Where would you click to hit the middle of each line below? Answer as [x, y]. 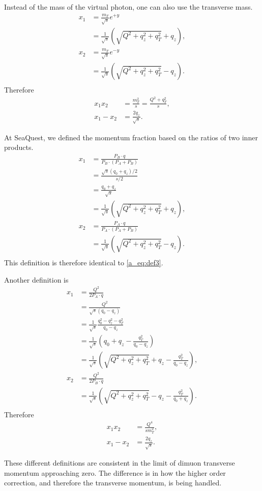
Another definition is [36, 279]
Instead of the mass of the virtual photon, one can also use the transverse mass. [128, 7]
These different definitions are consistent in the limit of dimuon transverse [120, 463]
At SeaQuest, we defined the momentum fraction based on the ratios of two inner [131, 137]
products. [19, 147]
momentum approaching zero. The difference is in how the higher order [115, 472]
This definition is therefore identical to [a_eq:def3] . [84, 262]
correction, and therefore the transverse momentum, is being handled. [113, 483]
